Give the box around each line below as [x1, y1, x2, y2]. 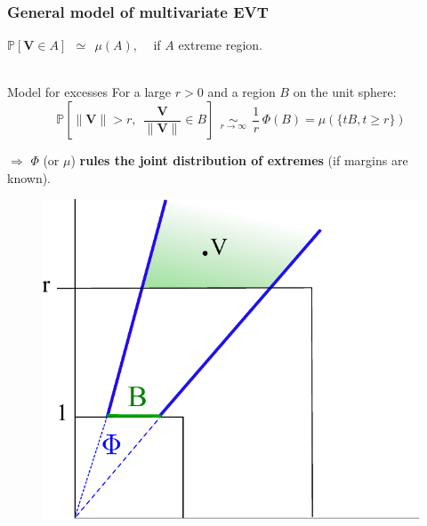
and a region [207, 83, 276, 101]
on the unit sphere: [293, 83, 397, 101]
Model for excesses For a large [7, 83, 172, 101]
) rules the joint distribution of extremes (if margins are [70, 151, 408, 169]
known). [7, 168, 52, 187]
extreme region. [178, 36, 262, 54]
